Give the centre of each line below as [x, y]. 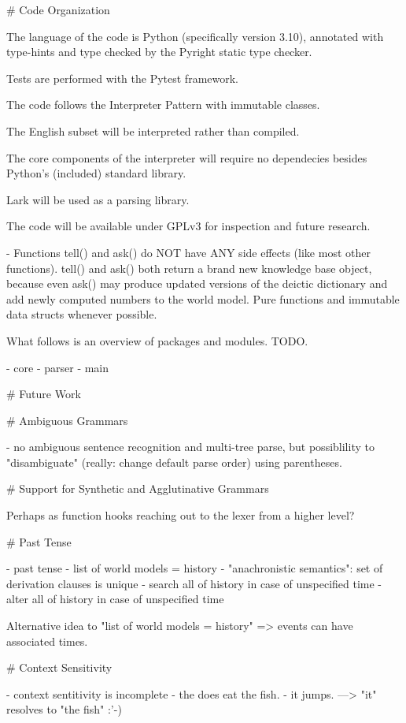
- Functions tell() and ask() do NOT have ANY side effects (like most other [188, 252]
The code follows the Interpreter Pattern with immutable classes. [163, 104]
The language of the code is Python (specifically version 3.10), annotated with [195, 36]
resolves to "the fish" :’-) [64, 709]
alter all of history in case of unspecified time [115, 599]
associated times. [47, 641]
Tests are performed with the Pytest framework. [122, 78]
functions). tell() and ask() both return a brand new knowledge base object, [189, 268]
